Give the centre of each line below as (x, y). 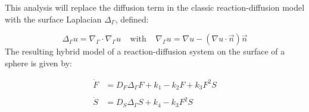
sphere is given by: (38, 63)
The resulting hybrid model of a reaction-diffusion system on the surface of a (145, 51)
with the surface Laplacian (53, 19)
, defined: (132, 19)
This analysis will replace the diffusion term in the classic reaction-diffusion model (155, 7)
